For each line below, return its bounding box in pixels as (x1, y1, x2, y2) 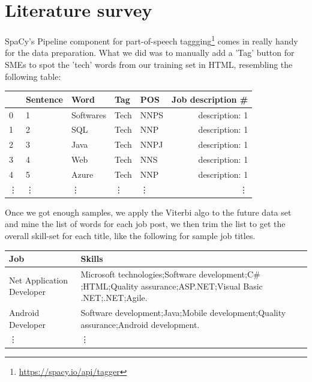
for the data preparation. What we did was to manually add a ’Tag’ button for (5, 46, 295, 59)
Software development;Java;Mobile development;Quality (80, 306, 286, 318)
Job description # (172, 92, 248, 105)
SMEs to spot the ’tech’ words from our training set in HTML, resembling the (5, 58, 293, 70)
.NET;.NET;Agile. (80, 291, 148, 304)
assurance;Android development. (80, 318, 200, 330)
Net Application (9, 273, 68, 286)
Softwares (71, 108, 106, 121)
